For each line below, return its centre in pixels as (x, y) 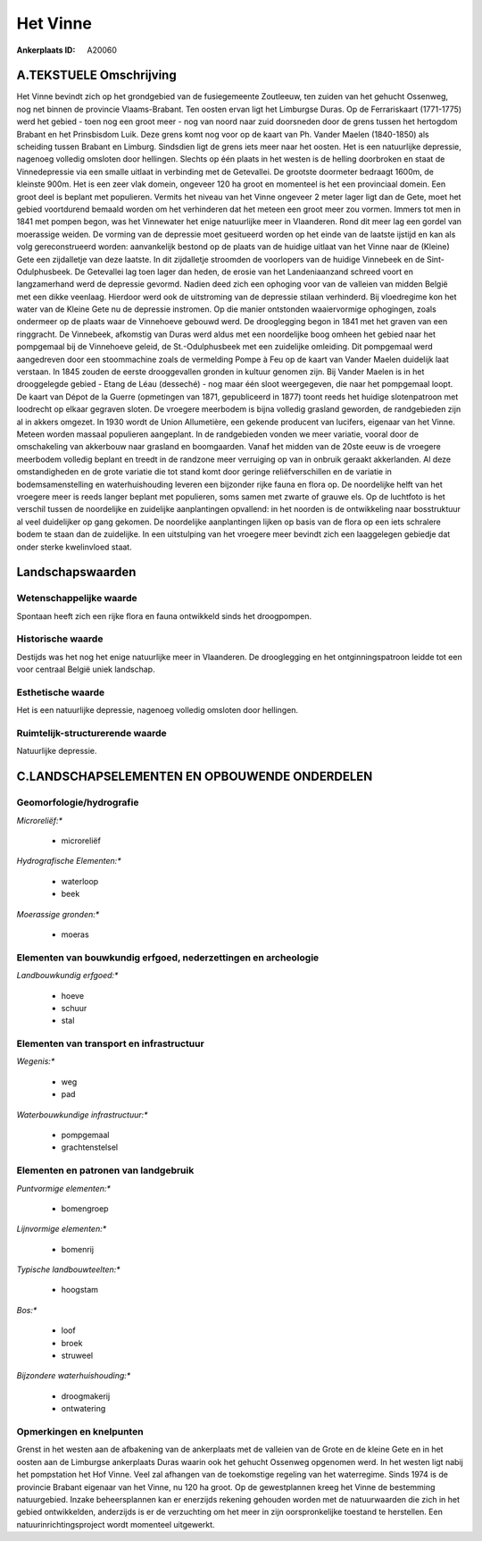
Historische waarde (60, 639)
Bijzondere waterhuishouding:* (74, 1376)
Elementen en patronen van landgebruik (105, 1170)
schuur (74, 1008)
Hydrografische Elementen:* (69, 861)
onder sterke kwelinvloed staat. (75, 547)
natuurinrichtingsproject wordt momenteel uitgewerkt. (116, 1524)
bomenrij (77, 1249)
